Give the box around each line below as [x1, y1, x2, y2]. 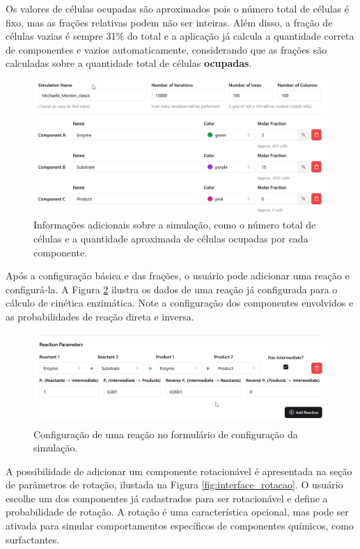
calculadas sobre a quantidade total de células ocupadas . [6, 56, 252, 70]
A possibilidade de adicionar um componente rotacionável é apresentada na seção [6, 463, 352, 478]
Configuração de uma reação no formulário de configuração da [33, 426, 298, 441]
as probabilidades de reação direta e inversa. [6, 309, 194, 323]
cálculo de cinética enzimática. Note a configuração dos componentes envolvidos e [6, 295, 354, 310]
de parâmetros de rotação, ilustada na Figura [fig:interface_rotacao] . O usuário [6, 477, 343, 492]
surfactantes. [6, 532, 60, 546]
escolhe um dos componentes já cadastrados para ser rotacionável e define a [6, 490, 328, 505]
